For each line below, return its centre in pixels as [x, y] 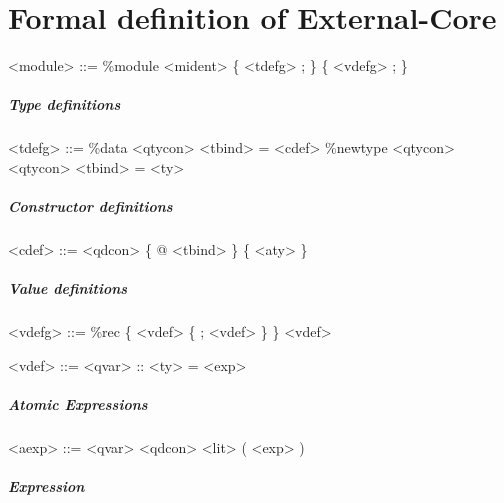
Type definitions [64, 104]
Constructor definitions [90, 206]
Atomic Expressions [78, 403]
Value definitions [68, 288]
